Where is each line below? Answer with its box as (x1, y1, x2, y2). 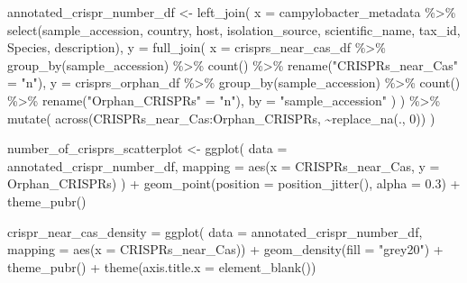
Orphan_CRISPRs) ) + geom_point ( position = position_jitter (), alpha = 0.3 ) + (7, 174, 461, 193)
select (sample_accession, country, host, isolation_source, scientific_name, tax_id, (7, 20, 461, 39)
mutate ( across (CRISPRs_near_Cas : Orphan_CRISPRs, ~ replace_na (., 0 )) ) (7, 108, 435, 127)
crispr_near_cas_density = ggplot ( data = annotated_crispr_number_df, (7, 222, 423, 241)
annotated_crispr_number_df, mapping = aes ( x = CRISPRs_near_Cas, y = (7, 156, 440, 175)
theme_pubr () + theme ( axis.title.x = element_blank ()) (7, 257, 316, 276)
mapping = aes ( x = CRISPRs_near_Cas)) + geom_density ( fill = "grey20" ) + (7, 240, 444, 259)
